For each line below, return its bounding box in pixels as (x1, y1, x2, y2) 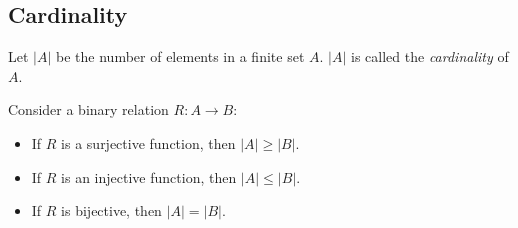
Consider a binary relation (8, 99, 169, 120)
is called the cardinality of (351, 46, 509, 67)
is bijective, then (61, 200, 162, 221)
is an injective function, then (61, 166, 237, 187)
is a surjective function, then (61, 132, 236, 153)
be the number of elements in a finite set (56, 46, 305, 67)
